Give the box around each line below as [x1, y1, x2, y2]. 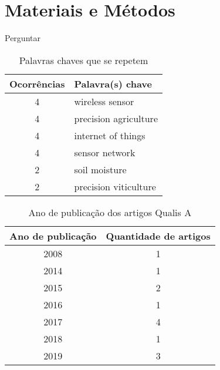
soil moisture [74, 162, 127, 176]
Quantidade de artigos [106, 228, 211, 243]
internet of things [74, 128, 145, 142]
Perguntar [5, 32, 40, 44]
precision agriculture [74, 111, 158, 125]
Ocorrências [9, 76, 65, 90]
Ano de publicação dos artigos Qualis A [28, 205, 192, 219]
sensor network [74, 145, 136, 159]
